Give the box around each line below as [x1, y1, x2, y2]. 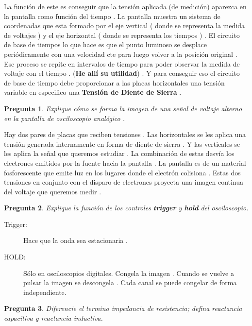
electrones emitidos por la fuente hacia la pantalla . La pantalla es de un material [4, 157, 246, 168]
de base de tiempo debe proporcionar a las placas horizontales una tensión [4, 77, 225, 87]
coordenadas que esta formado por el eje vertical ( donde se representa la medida [4, 20, 245, 31]
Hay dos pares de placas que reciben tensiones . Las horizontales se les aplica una [4, 129, 246, 139]
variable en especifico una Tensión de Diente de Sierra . [4, 87, 182, 97]
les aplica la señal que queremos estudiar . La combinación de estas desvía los [4, 148, 235, 158]
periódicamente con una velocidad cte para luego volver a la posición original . [4, 49, 237, 59]
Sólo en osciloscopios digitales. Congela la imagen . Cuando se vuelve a [23, 268, 234, 278]
